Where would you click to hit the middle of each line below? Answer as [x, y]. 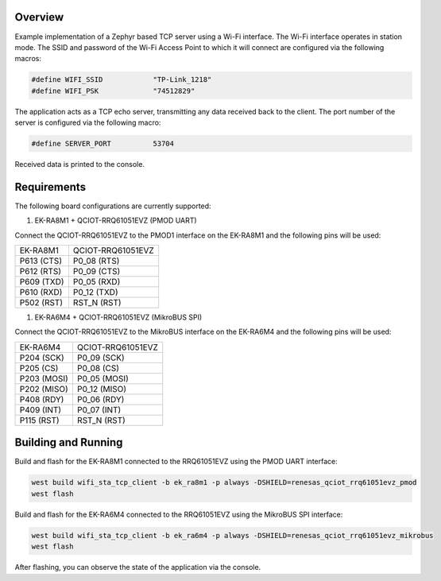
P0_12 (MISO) [102, 389]
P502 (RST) [41, 303]
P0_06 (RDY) [101, 399]
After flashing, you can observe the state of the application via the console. [138, 567]
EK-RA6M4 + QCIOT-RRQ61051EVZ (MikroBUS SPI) [118, 317]
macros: [28, 59]
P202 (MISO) [44, 389]
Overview [39, 17]
